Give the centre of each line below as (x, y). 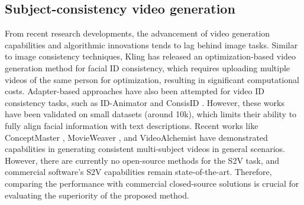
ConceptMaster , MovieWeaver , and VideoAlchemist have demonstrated (136, 137)
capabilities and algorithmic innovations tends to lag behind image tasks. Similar (151, 44)
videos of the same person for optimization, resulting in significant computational (152, 79)
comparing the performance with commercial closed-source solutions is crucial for (152, 183)
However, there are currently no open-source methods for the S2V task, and (142, 160)
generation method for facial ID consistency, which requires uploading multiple (148, 67)
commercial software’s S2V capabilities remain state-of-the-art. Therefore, (138, 172)
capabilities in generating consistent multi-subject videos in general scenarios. (145, 149)
